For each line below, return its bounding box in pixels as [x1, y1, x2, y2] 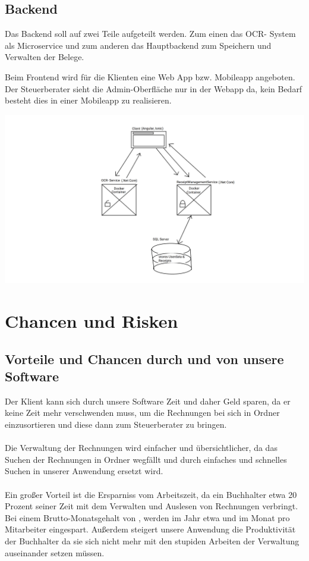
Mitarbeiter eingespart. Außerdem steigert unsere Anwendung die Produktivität [5, 523, 296, 535]
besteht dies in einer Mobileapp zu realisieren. [5, 94, 172, 106]
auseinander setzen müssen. [5, 546, 105, 559]
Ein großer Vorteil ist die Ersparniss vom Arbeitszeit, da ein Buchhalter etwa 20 [5, 488, 297, 500]
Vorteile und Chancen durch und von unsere [5, 349, 284, 368]
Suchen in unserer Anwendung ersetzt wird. [5, 465, 163, 477]
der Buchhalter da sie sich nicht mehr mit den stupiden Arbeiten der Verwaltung [5, 534, 299, 547]
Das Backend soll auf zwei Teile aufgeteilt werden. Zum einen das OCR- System [5, 27, 296, 40]
